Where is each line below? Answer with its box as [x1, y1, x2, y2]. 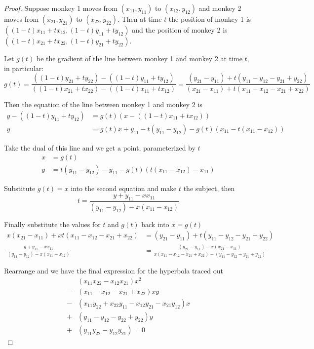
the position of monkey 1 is [168, 14, 251, 24]
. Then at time [118, 14, 162, 24]
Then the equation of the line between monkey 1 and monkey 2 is [4, 99, 202, 110]
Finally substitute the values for [4, 219, 101, 229]
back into [141, 219, 169, 229]
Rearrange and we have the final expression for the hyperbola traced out [4, 266, 223, 276]
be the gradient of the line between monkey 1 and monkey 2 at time [36, 53, 242, 63]
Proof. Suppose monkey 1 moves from [4, 3, 118, 13]
